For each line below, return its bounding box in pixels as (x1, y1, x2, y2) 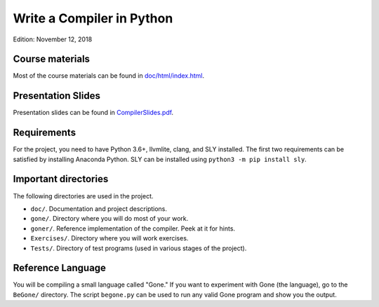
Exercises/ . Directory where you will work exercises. (30, 234, 189, 243)
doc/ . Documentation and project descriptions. (30, 204, 168, 213)
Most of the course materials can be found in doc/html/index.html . (13, 71, 205, 80)
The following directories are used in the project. (13, 191, 154, 200)
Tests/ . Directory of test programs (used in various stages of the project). (30, 244, 247, 252)
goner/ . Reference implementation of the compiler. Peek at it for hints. (30, 224, 235, 233)
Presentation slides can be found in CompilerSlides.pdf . (13, 109, 174, 117)
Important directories (13, 173, 109, 185)
